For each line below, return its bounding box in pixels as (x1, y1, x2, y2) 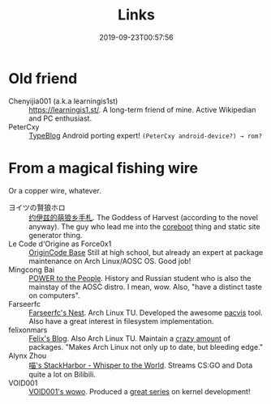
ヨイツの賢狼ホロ (8, 202, 66, 212)
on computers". (28, 290, 80, 300)
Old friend (8, 69, 78, 87)
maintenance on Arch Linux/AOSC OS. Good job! (28, 256, 191, 266)
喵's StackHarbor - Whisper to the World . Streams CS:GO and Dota (28, 360, 253, 370)
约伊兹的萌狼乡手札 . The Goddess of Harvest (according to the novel (28, 212, 258, 222)
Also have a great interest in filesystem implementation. (28, 316, 214, 325)
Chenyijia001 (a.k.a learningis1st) (8, 96, 118, 106)
